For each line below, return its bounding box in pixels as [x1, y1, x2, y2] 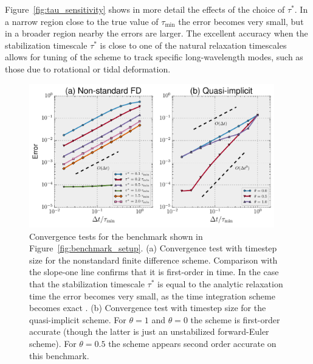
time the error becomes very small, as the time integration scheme [29, 289, 275, 302]
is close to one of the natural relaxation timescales [100, 38, 287, 51]
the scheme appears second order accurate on [108, 337, 277, 349]
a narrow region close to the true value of [5, 15, 159, 27]
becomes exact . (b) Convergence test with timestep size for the [29, 301, 266, 314]
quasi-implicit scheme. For [29, 313, 126, 326]
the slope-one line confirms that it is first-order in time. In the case [29, 265, 279, 278]
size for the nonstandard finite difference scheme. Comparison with [29, 253, 278, 266]
